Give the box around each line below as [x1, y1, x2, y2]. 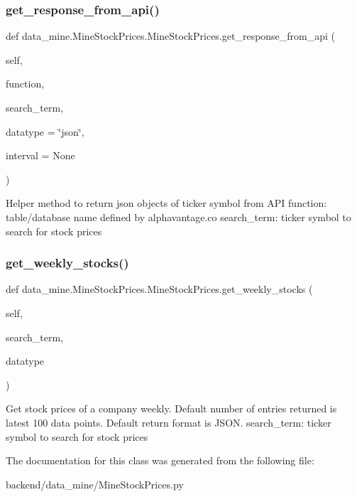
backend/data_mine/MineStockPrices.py [6, 476, 184, 491]
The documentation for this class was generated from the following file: [6, 453, 314, 468]
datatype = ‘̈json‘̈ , [6, 124, 84, 139]
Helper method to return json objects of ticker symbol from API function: [6, 196, 327, 210]
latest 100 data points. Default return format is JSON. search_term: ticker [6, 415, 331, 429]
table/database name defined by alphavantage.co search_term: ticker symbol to [6, 209, 351, 224]
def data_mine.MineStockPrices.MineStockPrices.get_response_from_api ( [6, 28, 336, 43]
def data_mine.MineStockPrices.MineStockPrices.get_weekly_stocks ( [6, 282, 313, 296]
